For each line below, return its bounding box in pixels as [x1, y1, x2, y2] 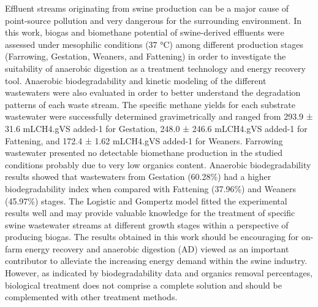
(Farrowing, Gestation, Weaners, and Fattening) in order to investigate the [5, 50, 286, 63]
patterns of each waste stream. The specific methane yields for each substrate [5, 98, 295, 111]
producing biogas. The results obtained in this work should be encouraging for [5, 230, 299, 243]
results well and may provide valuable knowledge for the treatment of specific [5, 206, 295, 219]
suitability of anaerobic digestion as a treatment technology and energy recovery [5, 61, 306, 74]
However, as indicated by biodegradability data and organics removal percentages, [5, 266, 313, 279]
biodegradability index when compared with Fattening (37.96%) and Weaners [5, 182, 296, 195]
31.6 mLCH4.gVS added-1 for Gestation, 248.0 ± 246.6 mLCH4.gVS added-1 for [5, 122, 308, 134]
